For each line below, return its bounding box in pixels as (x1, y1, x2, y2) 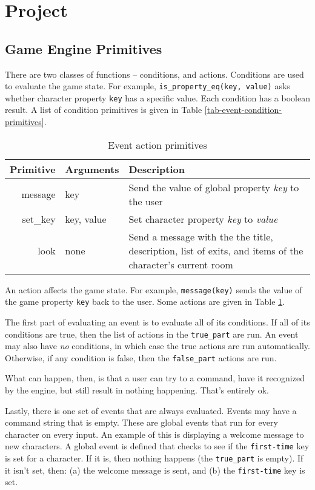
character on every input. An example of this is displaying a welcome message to (5, 427, 304, 440)
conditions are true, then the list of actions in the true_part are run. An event (5, 327, 299, 340)
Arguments (65, 162, 119, 176)
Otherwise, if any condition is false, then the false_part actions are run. (5, 351, 277, 364)
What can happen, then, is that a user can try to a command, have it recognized (5, 372, 305, 384)
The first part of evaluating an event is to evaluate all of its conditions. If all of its (5, 315, 310, 328)
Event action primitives (108, 137, 207, 152)
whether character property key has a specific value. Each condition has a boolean (5, 91, 310, 104)
